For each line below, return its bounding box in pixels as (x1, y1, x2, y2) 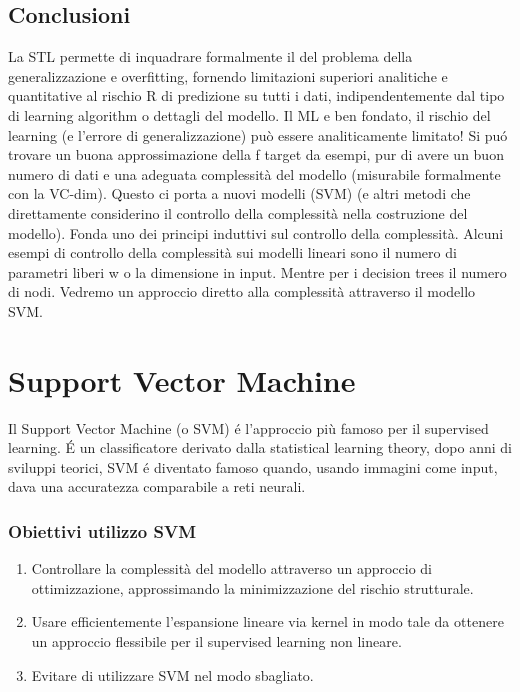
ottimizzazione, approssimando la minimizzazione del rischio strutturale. (31, 577, 474, 598)
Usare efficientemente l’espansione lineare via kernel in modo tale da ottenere (31, 611, 504, 632)
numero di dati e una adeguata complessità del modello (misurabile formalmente (8, 163, 501, 184)
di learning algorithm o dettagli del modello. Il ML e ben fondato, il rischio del (8, 104, 491, 125)
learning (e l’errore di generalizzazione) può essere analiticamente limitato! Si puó (8, 124, 508, 145)
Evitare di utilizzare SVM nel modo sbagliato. (31, 664, 314, 685)
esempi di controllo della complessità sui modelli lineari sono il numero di (8, 242, 457, 263)
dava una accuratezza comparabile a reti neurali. (8, 476, 306, 497)
